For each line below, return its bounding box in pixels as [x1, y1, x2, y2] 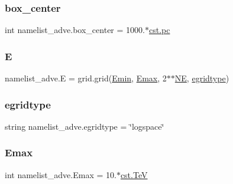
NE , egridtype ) [174, 72, 229, 84]
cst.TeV [120, 168, 148, 180]
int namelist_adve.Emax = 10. [5, 168, 117, 180]
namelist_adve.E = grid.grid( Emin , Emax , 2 [5, 72, 167, 84]
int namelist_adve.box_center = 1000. [5, 24, 145, 36]
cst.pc [148, 24, 170, 36]
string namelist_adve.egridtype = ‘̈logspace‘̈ [5, 120, 164, 132]
